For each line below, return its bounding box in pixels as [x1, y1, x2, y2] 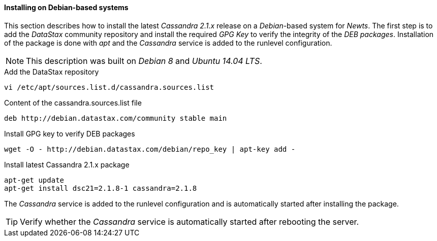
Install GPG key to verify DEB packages [4, 129, 135, 138]
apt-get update [4, 176, 65, 184]
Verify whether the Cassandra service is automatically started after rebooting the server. [20, 216, 359, 227]
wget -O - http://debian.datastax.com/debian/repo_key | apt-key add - [4, 145, 296, 153]
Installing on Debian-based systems [4, 3, 129, 12]
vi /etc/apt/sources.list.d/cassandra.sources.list [4, 83, 214, 91]
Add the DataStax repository [4, 67, 99, 76]
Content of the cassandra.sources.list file [4, 98, 142, 107]
